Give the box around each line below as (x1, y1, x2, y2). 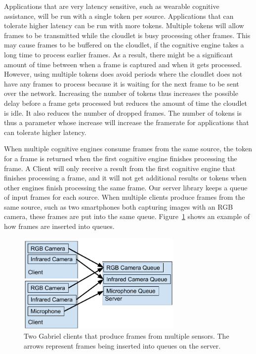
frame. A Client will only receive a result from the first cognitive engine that (4, 163, 236, 173)
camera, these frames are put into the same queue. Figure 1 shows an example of (4, 211, 250, 221)
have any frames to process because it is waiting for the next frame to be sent (4, 78, 239, 88)
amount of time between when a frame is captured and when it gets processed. (4, 59, 242, 69)
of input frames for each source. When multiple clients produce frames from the (4, 192, 245, 202)
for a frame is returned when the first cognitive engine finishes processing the (4, 153, 237, 163)
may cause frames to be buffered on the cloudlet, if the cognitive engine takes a (4, 40, 244, 50)
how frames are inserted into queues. (4, 221, 115, 231)
